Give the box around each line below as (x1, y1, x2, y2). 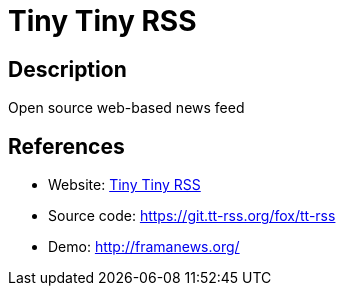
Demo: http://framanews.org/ (48, 238, 240, 256)
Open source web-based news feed (8, 99, 245, 117)
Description (8, 56, 127, 82)
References (8, 133, 125, 159)
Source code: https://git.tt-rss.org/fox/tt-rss (48, 207, 336, 225)
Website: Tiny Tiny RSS (48, 176, 201, 194)
